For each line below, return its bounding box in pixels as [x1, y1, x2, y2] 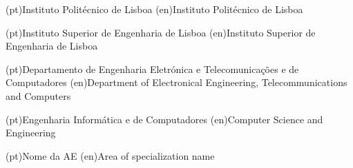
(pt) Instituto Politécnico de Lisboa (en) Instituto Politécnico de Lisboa [6, 2, 303, 16]
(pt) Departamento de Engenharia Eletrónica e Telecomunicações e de [6, 61, 299, 76]
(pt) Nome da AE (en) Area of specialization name [6, 148, 215, 162]
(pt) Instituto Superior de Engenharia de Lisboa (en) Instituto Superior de [6, 25, 316, 39]
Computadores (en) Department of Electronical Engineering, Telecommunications [6, 75, 347, 90]
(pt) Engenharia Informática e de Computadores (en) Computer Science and [6, 112, 323, 126]
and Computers [6, 88, 71, 103]
